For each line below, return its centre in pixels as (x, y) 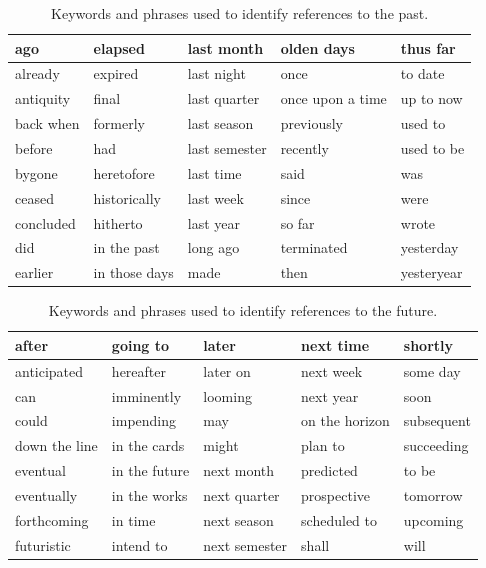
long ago (213, 247)
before (34, 147)
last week (215, 197)
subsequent (437, 420)
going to (140, 344)
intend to (139, 544)
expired (116, 73)
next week (332, 370)
